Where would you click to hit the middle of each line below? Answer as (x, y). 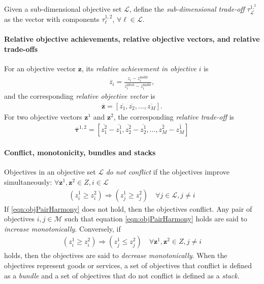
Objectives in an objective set (50, 172)
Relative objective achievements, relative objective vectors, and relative (132, 39)
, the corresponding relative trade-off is (174, 116)
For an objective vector (40, 68)
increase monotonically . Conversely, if (62, 228)
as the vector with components (52, 19)
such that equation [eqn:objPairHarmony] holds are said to (156, 219)
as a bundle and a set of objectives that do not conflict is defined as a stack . (122, 275)
